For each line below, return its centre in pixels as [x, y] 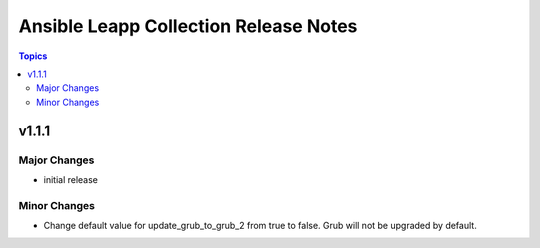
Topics [33, 56]
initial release [71, 179]
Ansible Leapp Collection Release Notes [188, 26]
